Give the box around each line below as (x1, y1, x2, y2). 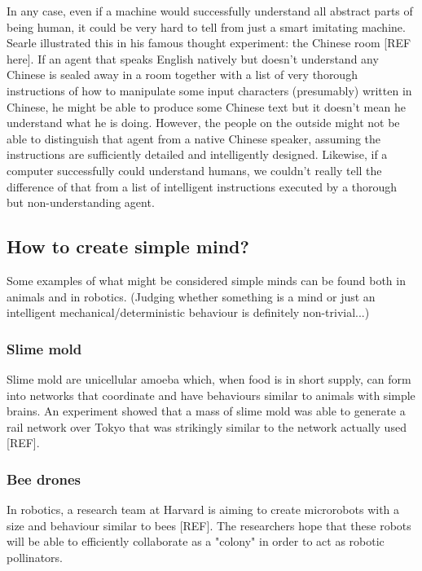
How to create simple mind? (7, 234, 249, 259)
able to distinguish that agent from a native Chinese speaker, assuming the (7, 130, 381, 147)
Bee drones (7, 468, 81, 489)
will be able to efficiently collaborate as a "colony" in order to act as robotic (7, 533, 385, 550)
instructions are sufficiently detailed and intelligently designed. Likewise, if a (7, 146, 388, 163)
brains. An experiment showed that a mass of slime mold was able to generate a (7, 402, 406, 419)
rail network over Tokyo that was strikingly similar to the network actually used (7, 418, 407, 435)
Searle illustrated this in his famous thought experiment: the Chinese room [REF (7, 34, 411, 51)
